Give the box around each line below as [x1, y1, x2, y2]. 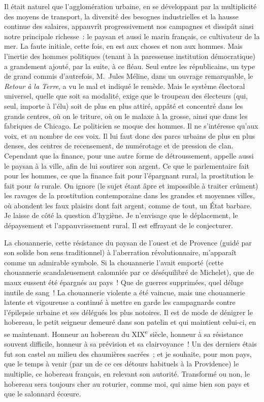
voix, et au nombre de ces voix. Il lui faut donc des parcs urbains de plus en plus [4, 130, 255, 141]
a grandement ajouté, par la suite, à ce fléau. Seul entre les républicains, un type [4, 60, 255, 71]
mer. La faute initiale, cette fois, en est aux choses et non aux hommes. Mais [4, 41, 243, 51]
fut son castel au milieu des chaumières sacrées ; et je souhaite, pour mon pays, [4, 348, 252, 359]
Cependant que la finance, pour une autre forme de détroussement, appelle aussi [4, 150, 254, 161]
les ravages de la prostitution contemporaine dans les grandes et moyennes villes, [4, 190, 255, 201]
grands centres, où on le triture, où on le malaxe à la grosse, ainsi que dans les [4, 110, 248, 121]
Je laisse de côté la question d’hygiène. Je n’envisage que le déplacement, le [4, 210, 238, 221]
